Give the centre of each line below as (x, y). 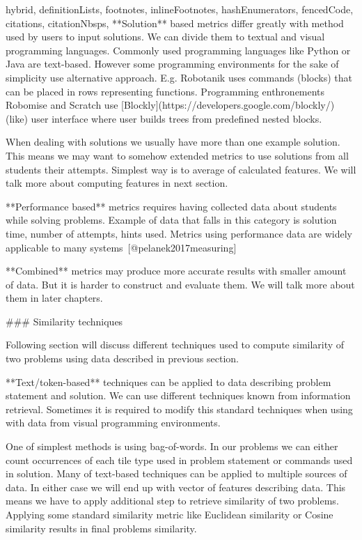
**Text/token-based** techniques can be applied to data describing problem (168, 381)
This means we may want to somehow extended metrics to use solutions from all (177, 155)
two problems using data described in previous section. (122, 358)
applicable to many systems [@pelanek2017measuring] (121, 247)
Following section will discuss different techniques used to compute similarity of (175, 345)
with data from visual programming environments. (113, 423)
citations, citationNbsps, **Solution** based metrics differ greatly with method (175, 23)
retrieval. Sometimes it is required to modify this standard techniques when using (179, 409)
